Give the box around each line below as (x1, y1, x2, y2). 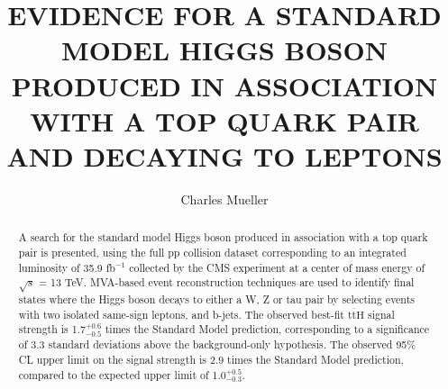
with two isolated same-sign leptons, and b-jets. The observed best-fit (18, 306, 344, 321)
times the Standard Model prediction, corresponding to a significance (105, 321, 430, 337)
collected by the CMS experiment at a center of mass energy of (129, 259, 425, 275)
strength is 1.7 (18, 321, 86, 337)
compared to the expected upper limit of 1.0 (18, 366, 226, 382)
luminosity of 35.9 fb (18, 259, 115, 275)
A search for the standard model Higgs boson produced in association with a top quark (18, 230, 428, 245)
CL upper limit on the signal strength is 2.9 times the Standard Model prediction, (18, 351, 404, 366)
